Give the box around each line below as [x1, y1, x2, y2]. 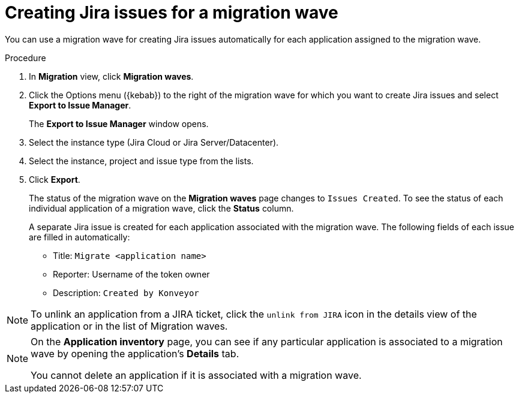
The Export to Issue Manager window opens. [29, 118, 209, 129]
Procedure [5, 52, 46, 63]
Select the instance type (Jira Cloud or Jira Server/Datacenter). [29, 137, 279, 147]
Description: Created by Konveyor [53, 287, 199, 298]
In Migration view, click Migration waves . [29, 71, 194, 82]
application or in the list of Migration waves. [31, 319, 228, 332]
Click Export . [29, 174, 80, 185]
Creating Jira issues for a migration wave [5, 2, 338, 23]
